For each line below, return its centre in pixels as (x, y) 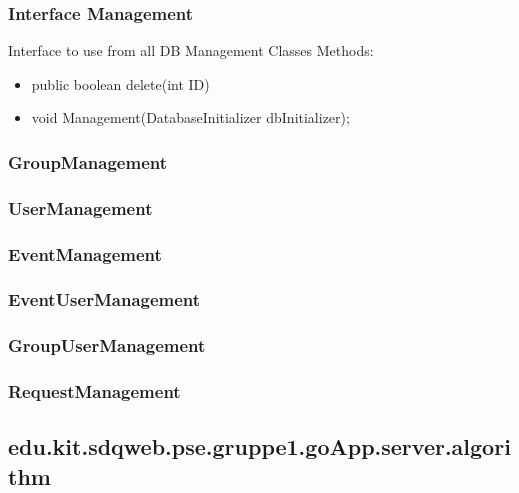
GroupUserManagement (107, 345)
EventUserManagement (104, 299)
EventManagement (85, 253)
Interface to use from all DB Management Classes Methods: (191, 50)
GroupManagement (88, 161)
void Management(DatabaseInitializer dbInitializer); (190, 117)
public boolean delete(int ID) (120, 83)
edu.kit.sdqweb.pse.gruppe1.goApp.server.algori (259, 446)
